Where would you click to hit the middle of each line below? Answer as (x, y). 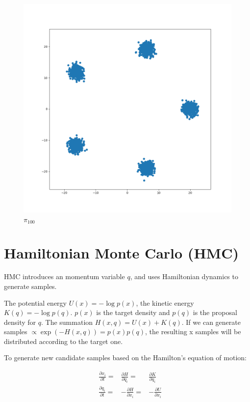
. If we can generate (211, 322)
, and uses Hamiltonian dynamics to (184, 276)
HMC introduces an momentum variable (64, 276)
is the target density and (133, 312)
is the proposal (215, 312)
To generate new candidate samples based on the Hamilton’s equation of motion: (125, 358)
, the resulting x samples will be (193, 331)
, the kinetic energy (165, 302)
